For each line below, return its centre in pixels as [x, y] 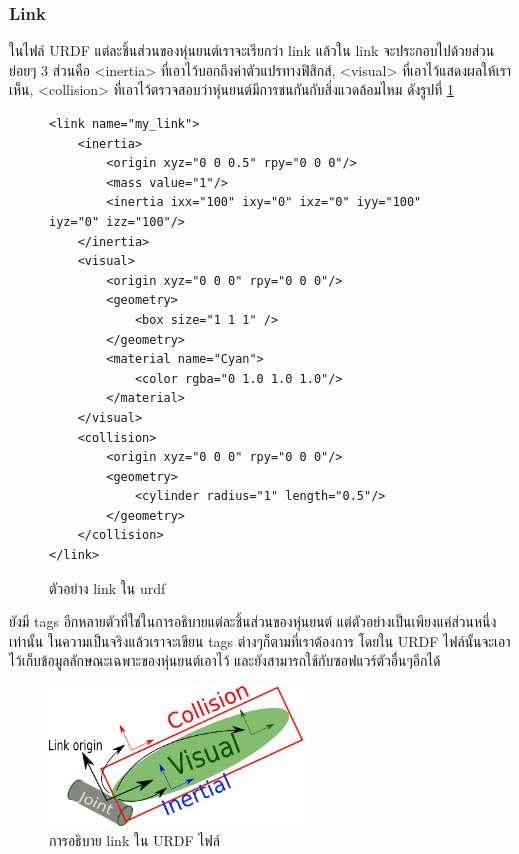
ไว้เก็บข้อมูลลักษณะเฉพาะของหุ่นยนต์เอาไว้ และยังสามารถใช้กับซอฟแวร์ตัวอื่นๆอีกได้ [225, 660]
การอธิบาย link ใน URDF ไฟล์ [134, 839]
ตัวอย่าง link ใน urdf [107, 587]
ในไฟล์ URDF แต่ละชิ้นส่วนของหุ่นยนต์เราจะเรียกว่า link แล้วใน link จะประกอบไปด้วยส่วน [252, 50]
